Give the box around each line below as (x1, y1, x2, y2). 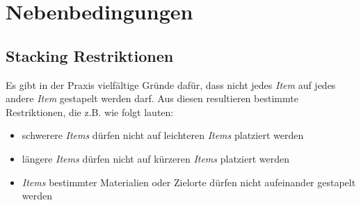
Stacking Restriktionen (6, 44, 174, 66)
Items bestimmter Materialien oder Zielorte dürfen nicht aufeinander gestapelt (22, 174, 356, 189)
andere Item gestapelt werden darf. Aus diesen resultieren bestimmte (6, 91, 298, 106)
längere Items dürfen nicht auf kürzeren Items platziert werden (22, 151, 289, 165)
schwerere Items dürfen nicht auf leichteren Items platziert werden (22, 128, 304, 142)
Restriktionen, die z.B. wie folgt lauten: (6, 104, 174, 119)
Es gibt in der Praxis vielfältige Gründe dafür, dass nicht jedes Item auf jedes (6, 77, 336, 92)
